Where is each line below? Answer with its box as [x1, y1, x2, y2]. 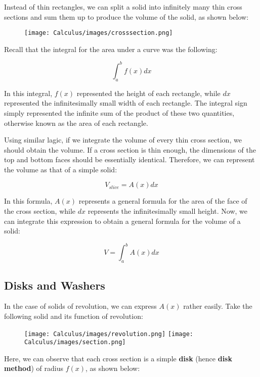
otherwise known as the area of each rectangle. [4, 117, 148, 128]
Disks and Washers [4, 277, 105, 293]
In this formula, [4, 196, 53, 206]
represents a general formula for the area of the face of [78, 196, 247, 206]
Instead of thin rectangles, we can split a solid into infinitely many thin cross [4, 2, 242, 12]
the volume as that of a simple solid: [4, 164, 117, 174]
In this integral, [4, 87, 53, 98]
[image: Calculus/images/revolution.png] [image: [24, 330, 193, 338]
